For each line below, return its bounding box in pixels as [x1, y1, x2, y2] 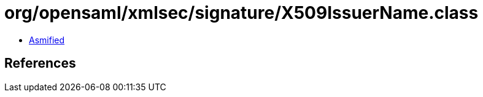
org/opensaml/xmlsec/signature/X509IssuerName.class [4, 2, 479, 23]
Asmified [29, 34, 65, 45]
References [4, 56, 76, 71]
